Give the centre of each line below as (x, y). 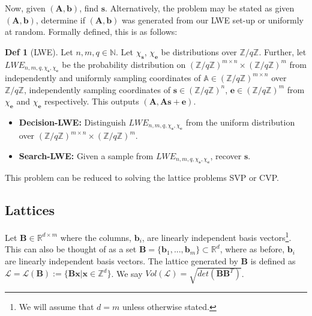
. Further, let (283, 51)
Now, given (25, 8)
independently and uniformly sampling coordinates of (103, 77)
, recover (226, 155)
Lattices (30, 210)
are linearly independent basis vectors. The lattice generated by (121, 261)
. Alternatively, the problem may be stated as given (200, 8)
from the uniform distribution (240, 122)
